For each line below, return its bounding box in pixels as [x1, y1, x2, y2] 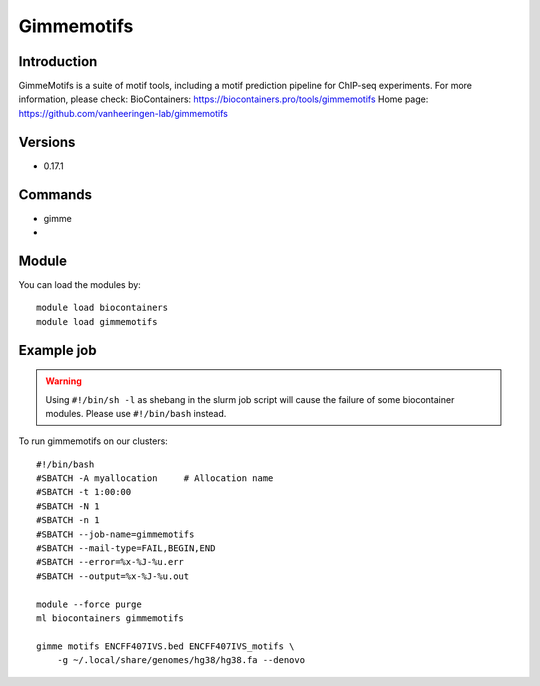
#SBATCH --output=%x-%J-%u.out [36, 570, 190, 582]
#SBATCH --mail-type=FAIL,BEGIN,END [36, 543, 216, 554]
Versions [18, 133, 76, 150]
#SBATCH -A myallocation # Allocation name [36, 473, 274, 484]
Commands [18, 186, 93, 203]
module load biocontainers [36, 302, 169, 314]
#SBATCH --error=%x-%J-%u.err [36, 556, 185, 568]
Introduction [18, 53, 98, 70]
